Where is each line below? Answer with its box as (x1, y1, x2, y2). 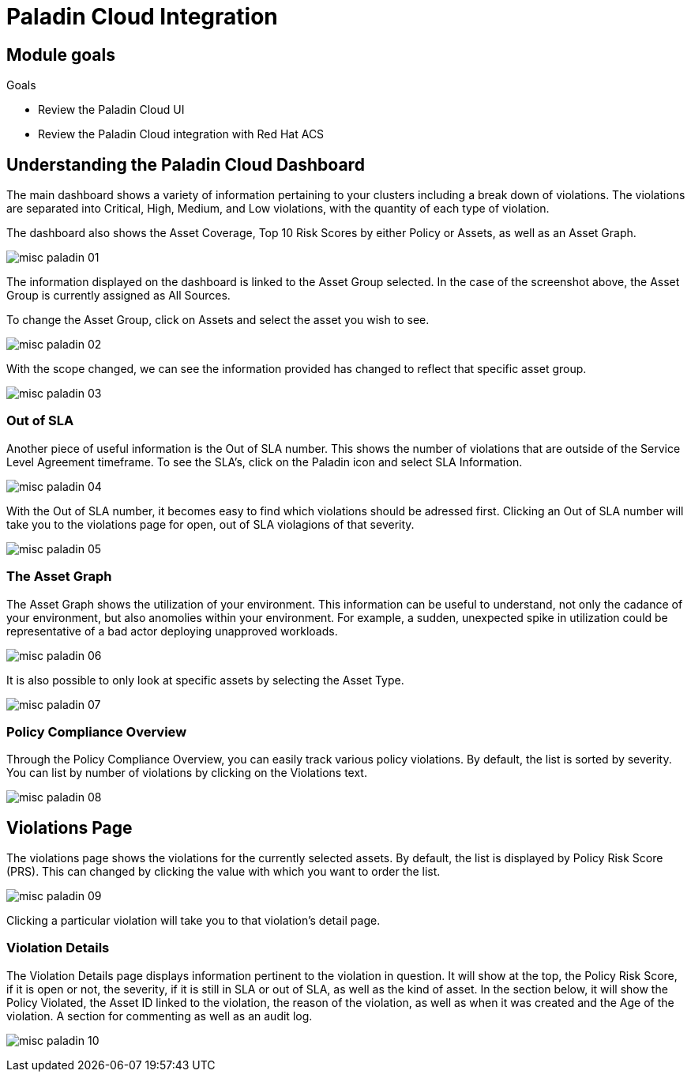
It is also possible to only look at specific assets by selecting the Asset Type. (6, 673, 404, 687)
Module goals (6, 44, 115, 65)
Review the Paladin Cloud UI (38, 103, 185, 117)
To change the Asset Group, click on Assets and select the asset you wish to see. (6, 313, 430, 327)
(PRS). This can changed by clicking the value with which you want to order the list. (6, 865, 441, 879)
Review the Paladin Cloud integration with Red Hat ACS (38, 127, 325, 141)
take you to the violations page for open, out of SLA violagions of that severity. (6, 517, 415, 531)
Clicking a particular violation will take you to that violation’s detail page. (6, 914, 381, 928)
